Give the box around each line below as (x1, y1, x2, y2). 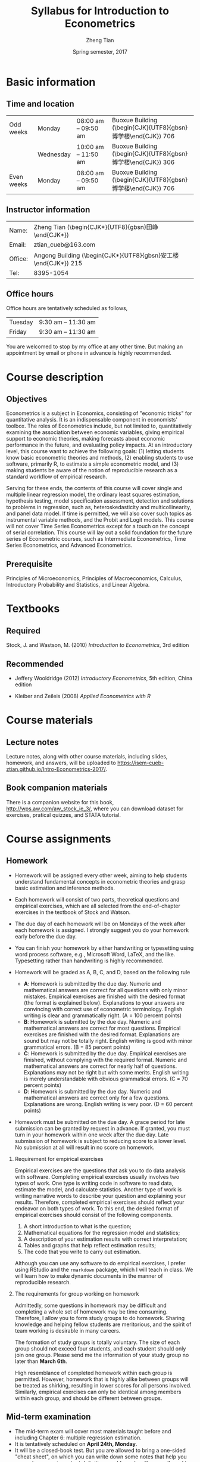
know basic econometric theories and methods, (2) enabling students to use (6, 454, 193, 461)
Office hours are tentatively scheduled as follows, (6, 305, 128, 312)
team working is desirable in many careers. (14, 1327, 121, 1334)
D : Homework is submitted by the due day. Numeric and (23, 1088, 161, 1095)
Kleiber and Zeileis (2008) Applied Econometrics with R (14, 693, 151, 699)
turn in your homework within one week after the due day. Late (14, 1131, 169, 1138)
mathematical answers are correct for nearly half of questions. (23, 1063, 177, 1070)
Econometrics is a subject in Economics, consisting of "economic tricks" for (6, 410, 192, 417)
